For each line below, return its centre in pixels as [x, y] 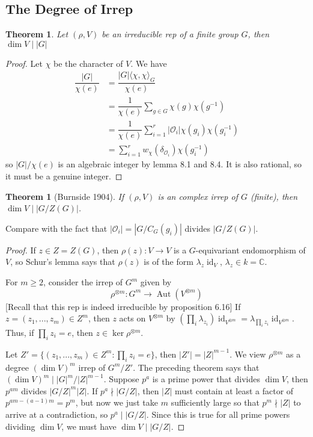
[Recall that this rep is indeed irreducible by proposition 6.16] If [123, 306]
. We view [248, 354]
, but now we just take [117, 402]
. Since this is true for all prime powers [218, 414]
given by [156, 282]
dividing [20, 426]
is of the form [169, 262]
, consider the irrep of [83, 282]
